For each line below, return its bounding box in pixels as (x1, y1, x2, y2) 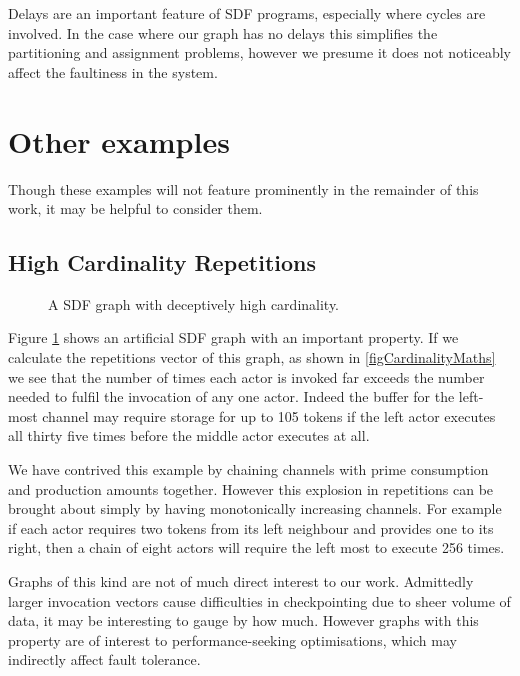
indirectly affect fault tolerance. (8, 649, 201, 670)
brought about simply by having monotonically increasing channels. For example (8, 498, 502, 519)
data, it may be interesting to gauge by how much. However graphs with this (8, 610, 479, 631)
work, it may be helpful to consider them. (8, 198, 263, 219)
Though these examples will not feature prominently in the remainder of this (8, 178, 479, 199)
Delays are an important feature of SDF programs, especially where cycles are (8, 3, 486, 23)
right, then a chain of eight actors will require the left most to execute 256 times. (8, 537, 505, 558)
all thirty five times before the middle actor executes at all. (8, 425, 370, 446)
